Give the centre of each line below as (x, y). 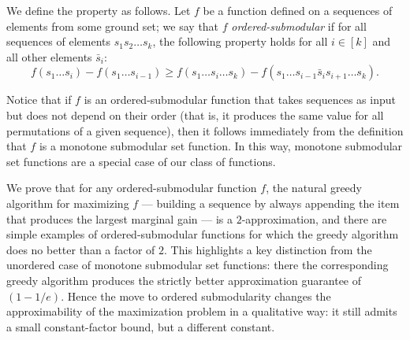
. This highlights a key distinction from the (268, 249)
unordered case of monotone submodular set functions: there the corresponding (198, 265)
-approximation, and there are (314, 218)
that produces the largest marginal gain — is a (119, 218)
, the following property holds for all (240, 41)
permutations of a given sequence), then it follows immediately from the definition (205, 130)
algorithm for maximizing (68, 203)
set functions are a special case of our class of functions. (141, 161)
